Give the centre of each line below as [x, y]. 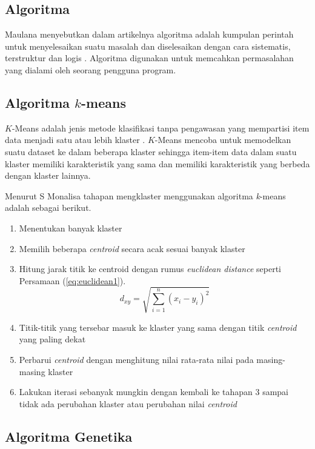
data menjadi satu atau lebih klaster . [75, 140]
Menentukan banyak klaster [71, 228]
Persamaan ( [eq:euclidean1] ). [72, 280]
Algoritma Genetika [69, 436]
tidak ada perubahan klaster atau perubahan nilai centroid [128, 403]
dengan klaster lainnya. [48, 175]
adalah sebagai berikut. [48, 208]
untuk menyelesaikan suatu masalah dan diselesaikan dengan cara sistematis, [148, 46]
